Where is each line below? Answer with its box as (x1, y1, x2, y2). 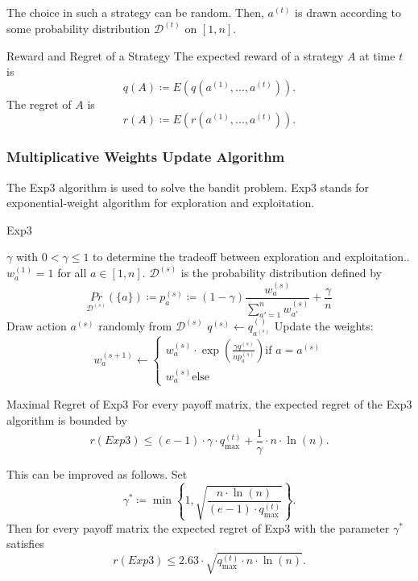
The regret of (6, 95, 72, 112)
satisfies (6, 535, 44, 552)
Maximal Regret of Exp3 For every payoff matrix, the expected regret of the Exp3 (6, 396, 412, 413)
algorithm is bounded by (6, 412, 127, 429)
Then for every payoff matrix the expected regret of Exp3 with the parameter (6, 519, 390, 536)
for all (57, 264, 87, 281)
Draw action (6, 317, 67, 334)
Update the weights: (274, 317, 374, 334)
